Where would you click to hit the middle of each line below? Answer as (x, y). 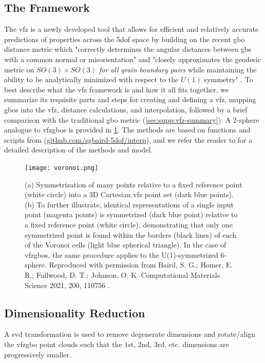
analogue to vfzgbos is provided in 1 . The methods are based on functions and (127, 130)
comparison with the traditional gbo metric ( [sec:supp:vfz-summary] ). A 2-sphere (132, 119)
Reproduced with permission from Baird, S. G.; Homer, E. (141, 265)
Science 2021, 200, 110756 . (67, 285)
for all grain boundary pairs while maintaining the (178, 69)
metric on (19, 69)
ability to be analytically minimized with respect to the (91, 79)
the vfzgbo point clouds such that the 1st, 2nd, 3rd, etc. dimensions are (117, 344)
